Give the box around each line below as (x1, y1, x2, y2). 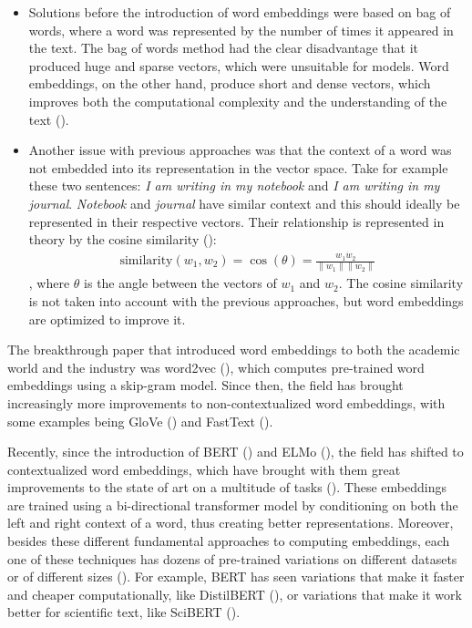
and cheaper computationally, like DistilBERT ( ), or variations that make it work (7, 584, 462, 603)
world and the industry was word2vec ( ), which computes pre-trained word (7, 357, 425, 376)
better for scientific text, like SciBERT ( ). (7, 602, 241, 622)
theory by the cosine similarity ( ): (28, 230, 217, 249)
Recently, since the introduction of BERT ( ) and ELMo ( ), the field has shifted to (7, 442, 464, 461)
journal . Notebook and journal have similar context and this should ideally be (28, 193, 460, 212)
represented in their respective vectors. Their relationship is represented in (28, 211, 445, 231)
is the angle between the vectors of (84, 273, 277, 293)
